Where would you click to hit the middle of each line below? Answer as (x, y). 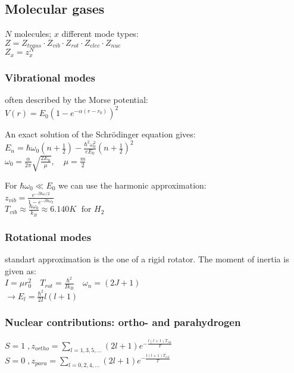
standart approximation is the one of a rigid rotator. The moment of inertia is (147, 258)
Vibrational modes (50, 77)
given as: (21, 270)
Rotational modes (48, 236)
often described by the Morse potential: (76, 99)
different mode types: (100, 34)
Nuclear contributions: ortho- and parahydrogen (123, 322)
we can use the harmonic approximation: (132, 185)
